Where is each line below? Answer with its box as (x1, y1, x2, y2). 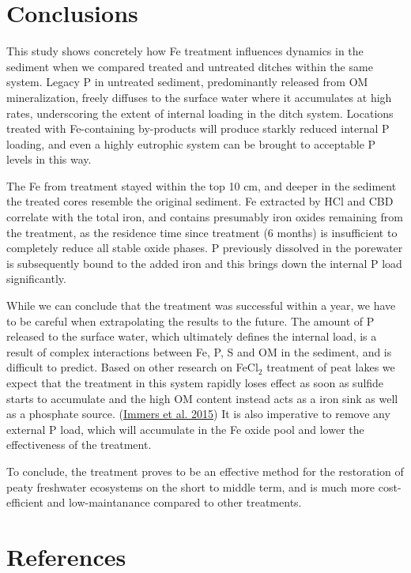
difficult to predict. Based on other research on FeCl (6, 359, 258, 375)
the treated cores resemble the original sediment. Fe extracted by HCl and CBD (6, 193, 394, 209)
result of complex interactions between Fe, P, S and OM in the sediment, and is (6, 343, 392, 360)
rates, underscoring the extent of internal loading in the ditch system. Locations (6, 104, 394, 121)
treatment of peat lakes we (266, 359, 395, 375)
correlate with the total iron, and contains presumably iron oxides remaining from (6, 209, 403, 225)
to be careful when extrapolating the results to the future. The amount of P (6, 312, 375, 329)
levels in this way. (6, 151, 92, 168)
